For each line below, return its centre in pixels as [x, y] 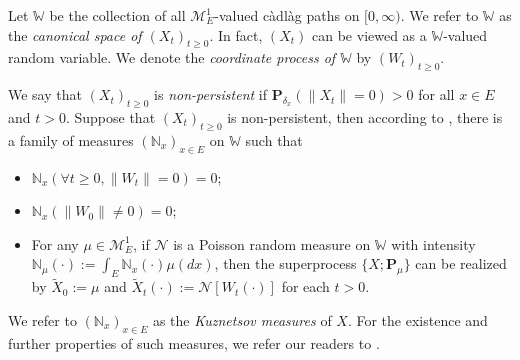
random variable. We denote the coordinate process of [172, 57]
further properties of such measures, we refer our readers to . [194, 342]
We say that [45, 94]
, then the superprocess [285, 263]
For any [55, 243]
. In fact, [236, 34]
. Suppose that [110, 116]
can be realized [461, 263]
